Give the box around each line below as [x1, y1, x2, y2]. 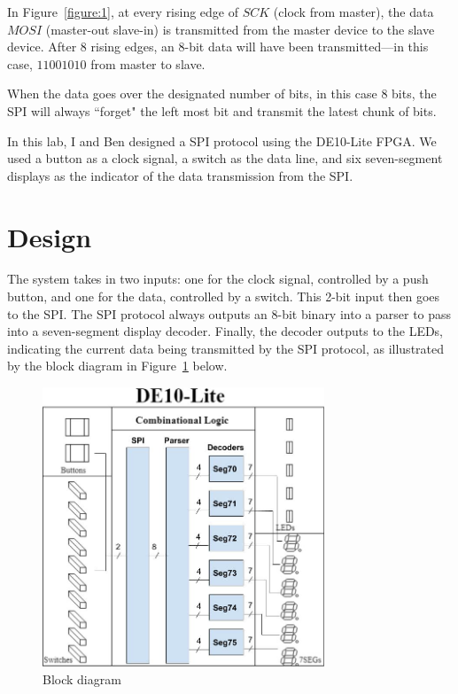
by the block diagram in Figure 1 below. [7, 356, 228, 375]
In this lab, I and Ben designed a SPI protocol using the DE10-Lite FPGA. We [7, 131, 437, 150]
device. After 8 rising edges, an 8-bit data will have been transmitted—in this [7, 37, 429, 56]
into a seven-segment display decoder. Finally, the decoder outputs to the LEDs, [7, 322, 444, 340]
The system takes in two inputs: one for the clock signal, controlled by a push [7, 269, 429, 288]
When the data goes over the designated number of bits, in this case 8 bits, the [7, 84, 437, 103]
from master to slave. [90, 54, 206, 73]
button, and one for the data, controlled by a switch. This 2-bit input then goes [7, 287, 440, 306]
